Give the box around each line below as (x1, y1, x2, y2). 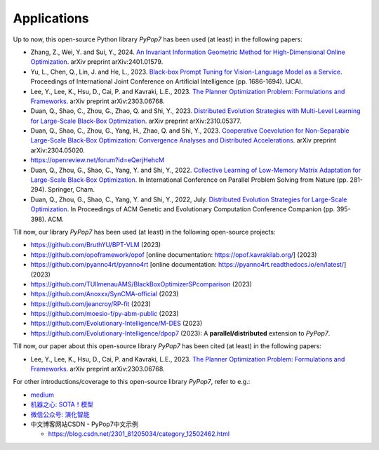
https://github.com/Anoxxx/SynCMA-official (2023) (30, 290, 179, 298)
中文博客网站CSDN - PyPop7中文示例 (30, 420, 138, 428)
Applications (13, 11, 89, 26)
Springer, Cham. (48, 185, 95, 194)
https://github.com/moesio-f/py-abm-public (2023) (30, 310, 179, 318)
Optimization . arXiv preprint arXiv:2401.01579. (30, 58, 164, 66)
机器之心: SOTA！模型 (30, 400, 94, 409)
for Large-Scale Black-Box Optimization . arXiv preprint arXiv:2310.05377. (30, 117, 241, 125)
